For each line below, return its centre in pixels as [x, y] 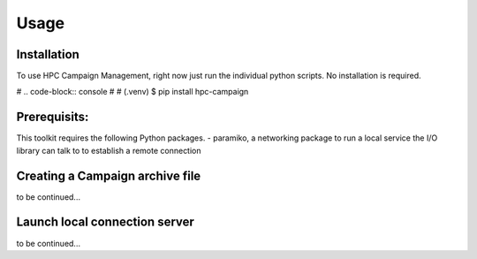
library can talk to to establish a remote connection [109, 150]
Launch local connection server [105, 222]
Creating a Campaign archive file [109, 175]
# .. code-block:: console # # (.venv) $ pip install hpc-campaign [132, 92]
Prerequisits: [53, 117]
